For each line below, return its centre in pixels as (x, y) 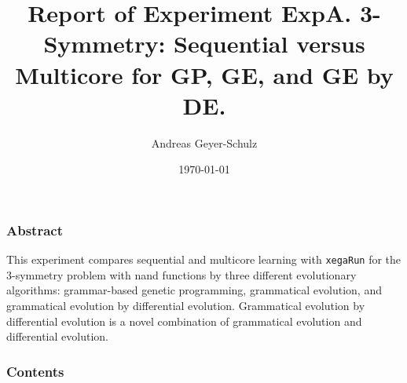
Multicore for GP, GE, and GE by (204, 74)
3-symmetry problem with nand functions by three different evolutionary (181, 274)
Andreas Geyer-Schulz (204, 142)
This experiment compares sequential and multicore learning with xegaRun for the (204, 259)
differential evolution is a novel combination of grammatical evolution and (184, 321)
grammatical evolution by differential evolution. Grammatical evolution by (186, 306)
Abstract (35, 230)
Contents (35, 371)
